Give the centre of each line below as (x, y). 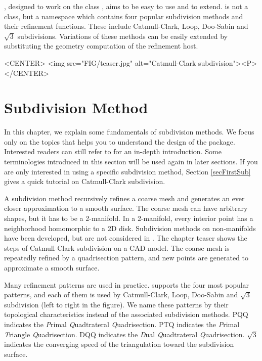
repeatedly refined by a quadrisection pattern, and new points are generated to (126, 258)
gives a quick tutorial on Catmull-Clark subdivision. (85, 181)
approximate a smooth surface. (52, 267)
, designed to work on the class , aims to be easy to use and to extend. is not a (126, 6)
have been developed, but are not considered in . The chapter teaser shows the (126, 238)
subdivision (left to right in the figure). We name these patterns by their (116, 304)
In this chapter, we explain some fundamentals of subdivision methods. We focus (129, 132)
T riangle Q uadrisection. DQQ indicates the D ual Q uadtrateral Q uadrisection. (124, 334)
